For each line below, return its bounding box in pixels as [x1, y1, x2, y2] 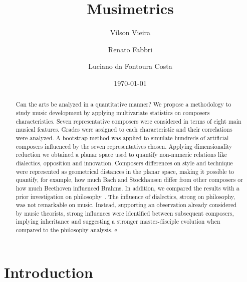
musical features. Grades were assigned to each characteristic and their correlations [16, 125, 232, 134]
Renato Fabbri [108, 44, 153, 54]
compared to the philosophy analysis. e [16, 226, 117, 234]
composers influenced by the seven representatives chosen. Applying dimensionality [16, 142, 232, 150]
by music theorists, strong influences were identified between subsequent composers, [16, 209, 234, 217]
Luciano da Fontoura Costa [88, 61, 172, 71]
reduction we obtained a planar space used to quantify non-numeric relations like [16, 150, 227, 159]
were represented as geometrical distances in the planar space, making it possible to [16, 167, 234, 175]
